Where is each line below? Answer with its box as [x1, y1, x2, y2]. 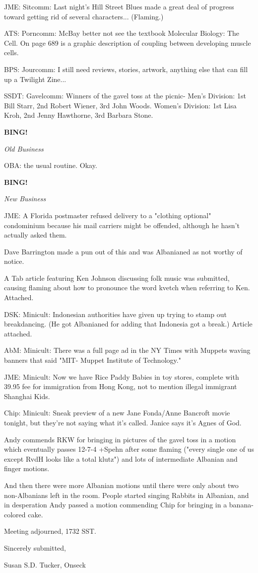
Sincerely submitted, [4, 542, 66, 553]
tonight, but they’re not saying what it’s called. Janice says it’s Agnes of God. [4, 417, 242, 427]
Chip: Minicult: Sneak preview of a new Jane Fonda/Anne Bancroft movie [4, 408, 230, 418]
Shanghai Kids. [4, 391, 50, 401]
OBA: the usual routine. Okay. [4, 160, 97, 170]
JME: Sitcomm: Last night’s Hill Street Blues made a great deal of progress [4, 1, 234, 11]
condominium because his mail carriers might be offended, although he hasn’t [4, 220, 240, 230]
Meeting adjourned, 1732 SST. [4, 526, 96, 536]
